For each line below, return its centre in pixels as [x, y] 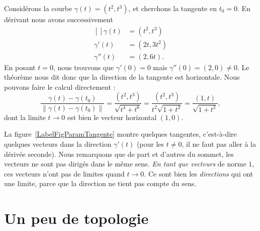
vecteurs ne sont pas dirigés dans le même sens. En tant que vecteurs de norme [125, 164]
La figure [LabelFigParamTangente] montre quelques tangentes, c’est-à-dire [120, 134]
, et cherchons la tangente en [172, 8]
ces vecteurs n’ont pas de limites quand [64, 173]
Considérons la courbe [38, 8]
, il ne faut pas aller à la [219, 144]
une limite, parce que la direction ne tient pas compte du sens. [100, 183]
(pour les [150, 144]
